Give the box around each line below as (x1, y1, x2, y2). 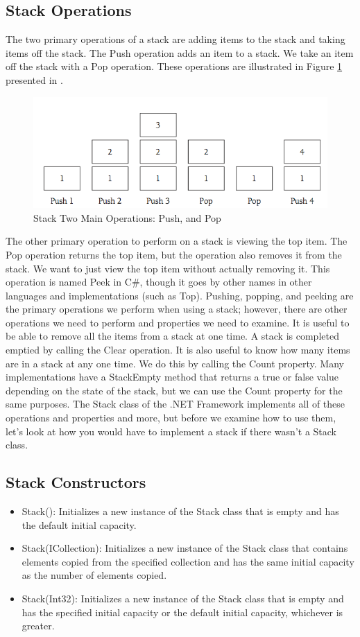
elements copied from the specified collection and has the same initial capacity (22, 554, 354, 568)
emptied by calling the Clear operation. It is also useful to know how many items (6, 342, 350, 357)
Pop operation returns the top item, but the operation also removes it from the (6, 247, 342, 261)
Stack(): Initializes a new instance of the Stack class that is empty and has (22, 504, 339, 518)
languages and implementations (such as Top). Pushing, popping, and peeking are (6, 288, 354, 302)
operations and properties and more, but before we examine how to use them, (6, 410, 336, 425)
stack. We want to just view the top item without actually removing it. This (6, 261, 330, 275)
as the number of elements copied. (22, 568, 167, 582)
